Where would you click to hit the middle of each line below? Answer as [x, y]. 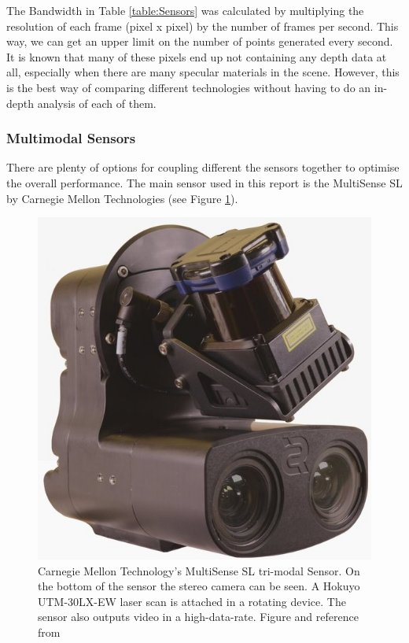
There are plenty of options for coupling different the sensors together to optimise [203, 167]
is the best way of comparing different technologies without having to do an [189, 87]
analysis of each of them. [97, 103]
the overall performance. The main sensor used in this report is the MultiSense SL [204, 182]
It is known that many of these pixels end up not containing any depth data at [197, 56]
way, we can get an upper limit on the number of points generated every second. [200, 41]
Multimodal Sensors [71, 138]
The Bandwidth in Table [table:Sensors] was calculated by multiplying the [185, 10]
